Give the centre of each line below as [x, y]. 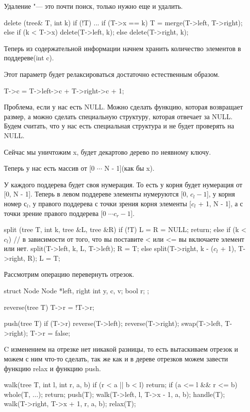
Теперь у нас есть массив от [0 [49, 168]
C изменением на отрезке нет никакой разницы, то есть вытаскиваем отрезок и [121, 349]
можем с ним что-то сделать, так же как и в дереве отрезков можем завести [116, 359]
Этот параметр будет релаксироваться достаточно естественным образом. [112, 74]
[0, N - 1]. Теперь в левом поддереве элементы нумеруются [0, [96, 194]
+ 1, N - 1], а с [221, 203]
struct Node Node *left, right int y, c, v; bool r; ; [76, 291]
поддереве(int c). [29, 58]
